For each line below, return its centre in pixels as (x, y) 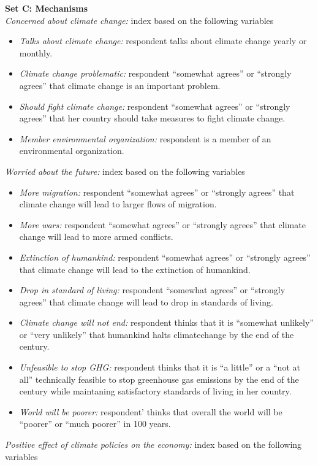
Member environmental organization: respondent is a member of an (145, 138)
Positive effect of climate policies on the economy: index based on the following (153, 444)
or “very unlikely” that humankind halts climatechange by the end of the (157, 334)
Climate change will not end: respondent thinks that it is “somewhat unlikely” (166, 322)
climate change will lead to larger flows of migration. (118, 204)
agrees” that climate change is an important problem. (120, 85)
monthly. (36, 52)
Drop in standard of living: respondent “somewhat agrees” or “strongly (152, 290)
